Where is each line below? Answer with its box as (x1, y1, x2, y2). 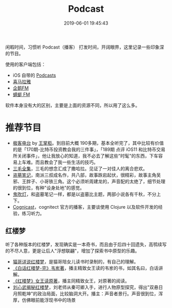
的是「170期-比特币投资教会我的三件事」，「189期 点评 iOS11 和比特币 (12, 146, 157, 152)
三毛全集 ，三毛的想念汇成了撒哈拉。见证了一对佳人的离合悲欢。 (12, 165, 147, 171)
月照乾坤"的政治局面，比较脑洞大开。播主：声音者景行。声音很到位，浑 (12, 290, 163, 297)
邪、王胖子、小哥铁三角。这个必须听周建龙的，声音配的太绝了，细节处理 (12, 178, 165, 184)
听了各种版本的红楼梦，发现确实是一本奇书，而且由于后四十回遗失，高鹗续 (5, 241, 162, 247)
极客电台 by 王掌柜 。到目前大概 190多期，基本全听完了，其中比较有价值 (12, 140, 164, 146)
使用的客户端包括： (5, 61, 46, 67)
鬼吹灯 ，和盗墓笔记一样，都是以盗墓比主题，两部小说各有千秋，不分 (12, 191, 157, 197)
